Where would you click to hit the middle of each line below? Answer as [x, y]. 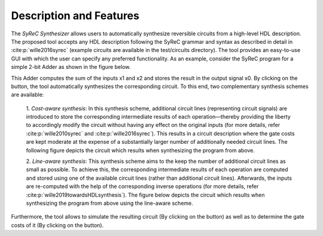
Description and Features [75, 16]
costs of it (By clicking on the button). [57, 225]
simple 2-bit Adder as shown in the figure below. [71, 67]
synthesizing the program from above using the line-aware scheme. [110, 203]
